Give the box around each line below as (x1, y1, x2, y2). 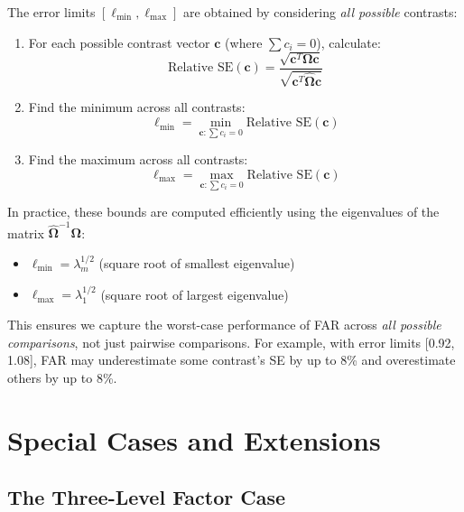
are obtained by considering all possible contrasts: (182, 3, 458, 21)
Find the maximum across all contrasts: (28, 150, 248, 169)
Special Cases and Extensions (7, 421, 381, 458)
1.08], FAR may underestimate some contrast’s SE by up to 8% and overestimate (7, 350, 456, 369)
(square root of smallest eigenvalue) (98, 253, 295, 272)
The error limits (7, 3, 96, 21)
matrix (7, 223, 44, 242)
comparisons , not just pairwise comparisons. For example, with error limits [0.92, (7, 332, 455, 351)
